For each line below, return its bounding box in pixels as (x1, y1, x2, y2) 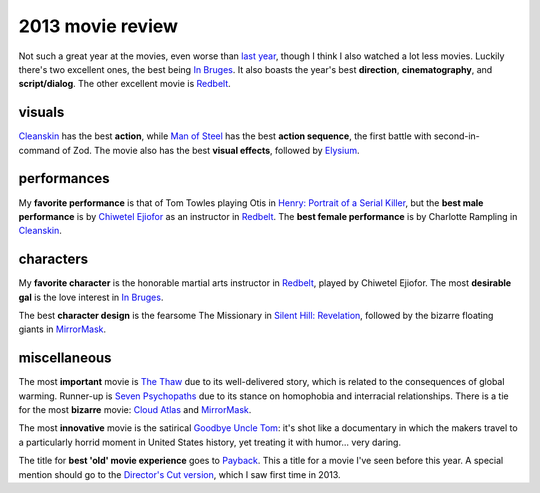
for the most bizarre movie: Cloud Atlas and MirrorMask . (18, 404, 252, 416)
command (18, 144, 60, 156)
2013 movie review (18, 15, 179, 37)
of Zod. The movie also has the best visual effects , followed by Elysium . (61, 144, 360, 156)
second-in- (433, 130, 480, 142)
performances (18, 170, 110, 187)
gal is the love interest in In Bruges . (18, 291, 164, 303)
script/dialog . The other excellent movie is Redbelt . (18, 78, 232, 90)
